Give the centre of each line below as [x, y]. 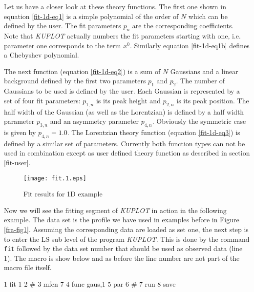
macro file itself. [28, 267]
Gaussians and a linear [204, 71]
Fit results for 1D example [63, 194]
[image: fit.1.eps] [55, 178]
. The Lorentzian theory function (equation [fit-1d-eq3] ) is [154, 132]
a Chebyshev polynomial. [42, 55]
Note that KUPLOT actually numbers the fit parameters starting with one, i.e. [122, 35]
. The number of [201, 81]
